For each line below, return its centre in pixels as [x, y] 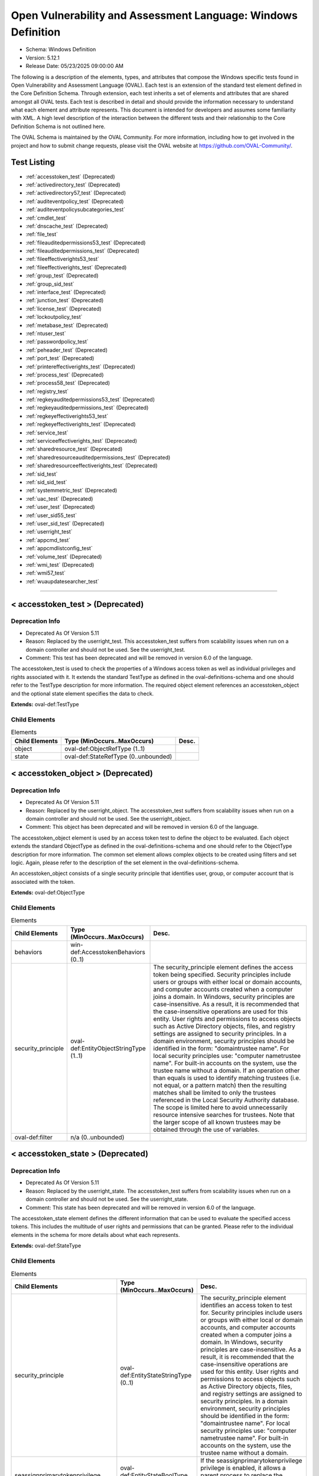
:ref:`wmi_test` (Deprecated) [60, 564]
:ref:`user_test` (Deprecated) [60, 507]
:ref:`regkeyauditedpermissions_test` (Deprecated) [87, 408]
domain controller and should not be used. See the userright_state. [107, 1199]
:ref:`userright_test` [49, 532]
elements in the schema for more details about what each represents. [95, 1235]
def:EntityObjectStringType [108, 1048]
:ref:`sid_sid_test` [46, 482]
